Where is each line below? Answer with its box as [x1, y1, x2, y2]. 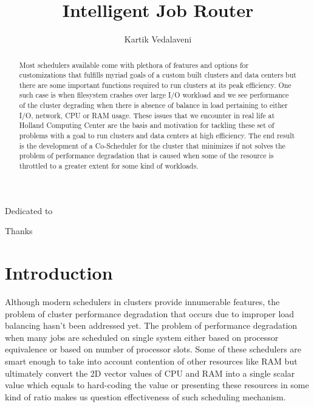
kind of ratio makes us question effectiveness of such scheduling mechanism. [5, 390, 286, 403]
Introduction [5, 260, 113, 285]
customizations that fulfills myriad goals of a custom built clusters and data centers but [19, 70, 296, 80]
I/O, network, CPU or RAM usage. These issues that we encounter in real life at [19, 110, 275, 120]
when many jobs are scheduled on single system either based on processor [5, 331, 279, 343]
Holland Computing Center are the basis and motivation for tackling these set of [19, 120, 275, 130]
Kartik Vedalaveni [124, 33, 192, 45]
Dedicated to [5, 204, 53, 217]
